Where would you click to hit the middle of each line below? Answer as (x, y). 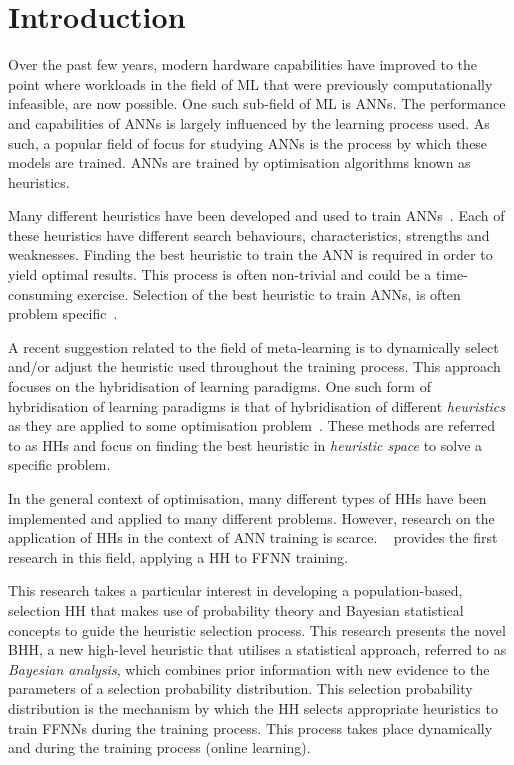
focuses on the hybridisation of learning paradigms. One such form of (219, 386)
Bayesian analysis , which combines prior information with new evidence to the (249, 668)
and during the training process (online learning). (159, 747)
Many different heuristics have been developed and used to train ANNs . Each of (256, 215)
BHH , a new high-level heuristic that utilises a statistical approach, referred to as (257, 649)
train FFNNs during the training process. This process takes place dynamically (250, 727)
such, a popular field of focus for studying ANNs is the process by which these (248, 142)
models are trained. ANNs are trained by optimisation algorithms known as (239, 162)
